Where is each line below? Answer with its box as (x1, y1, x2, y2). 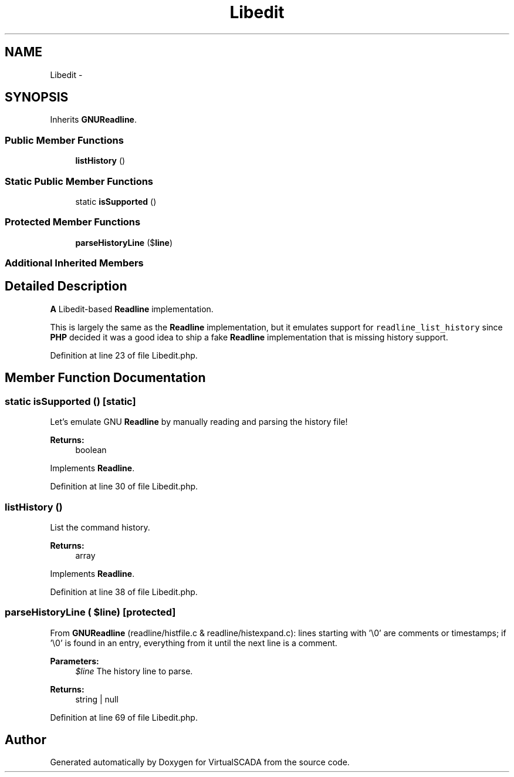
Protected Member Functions (5, 216, 141, 228)
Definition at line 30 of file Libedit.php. (50, 481, 198, 492)
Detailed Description (5, 279, 127, 294)
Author (5, 732, 46, 748)
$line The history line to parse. (75, 665, 193, 676)
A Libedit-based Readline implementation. (50, 303, 214, 314)
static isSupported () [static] (5, 395, 136, 407)
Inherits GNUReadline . (50, 114, 137, 125)
